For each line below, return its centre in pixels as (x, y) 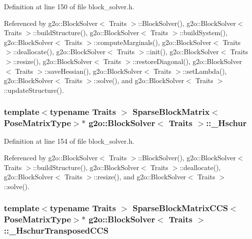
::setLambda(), (205, 71)
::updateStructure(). (34, 90)
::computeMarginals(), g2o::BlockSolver (152, 42)
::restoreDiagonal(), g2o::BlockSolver (187, 61)
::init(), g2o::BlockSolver (183, 52)
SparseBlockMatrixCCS (180, 208)
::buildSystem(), (204, 33)
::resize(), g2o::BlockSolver (53, 61)
